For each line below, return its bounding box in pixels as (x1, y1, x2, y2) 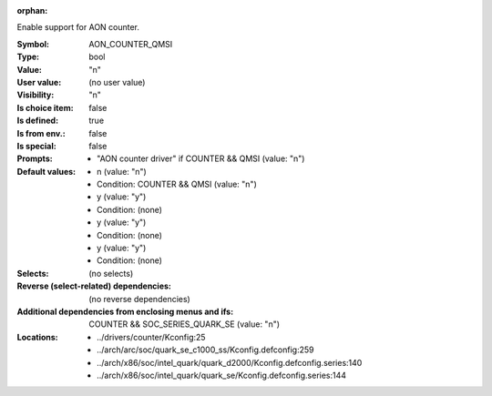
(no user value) (88, 76, 146, 87)
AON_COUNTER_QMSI (88, 38, 173, 49)
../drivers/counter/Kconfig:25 (97, 331, 206, 342)
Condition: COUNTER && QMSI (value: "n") (97, 178, 257, 190)
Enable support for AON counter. (16, 22, 140, 33)
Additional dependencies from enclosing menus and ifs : (16, 306, 234, 317)
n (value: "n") (97, 166, 148, 177)
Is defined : (16, 115, 59, 127)
